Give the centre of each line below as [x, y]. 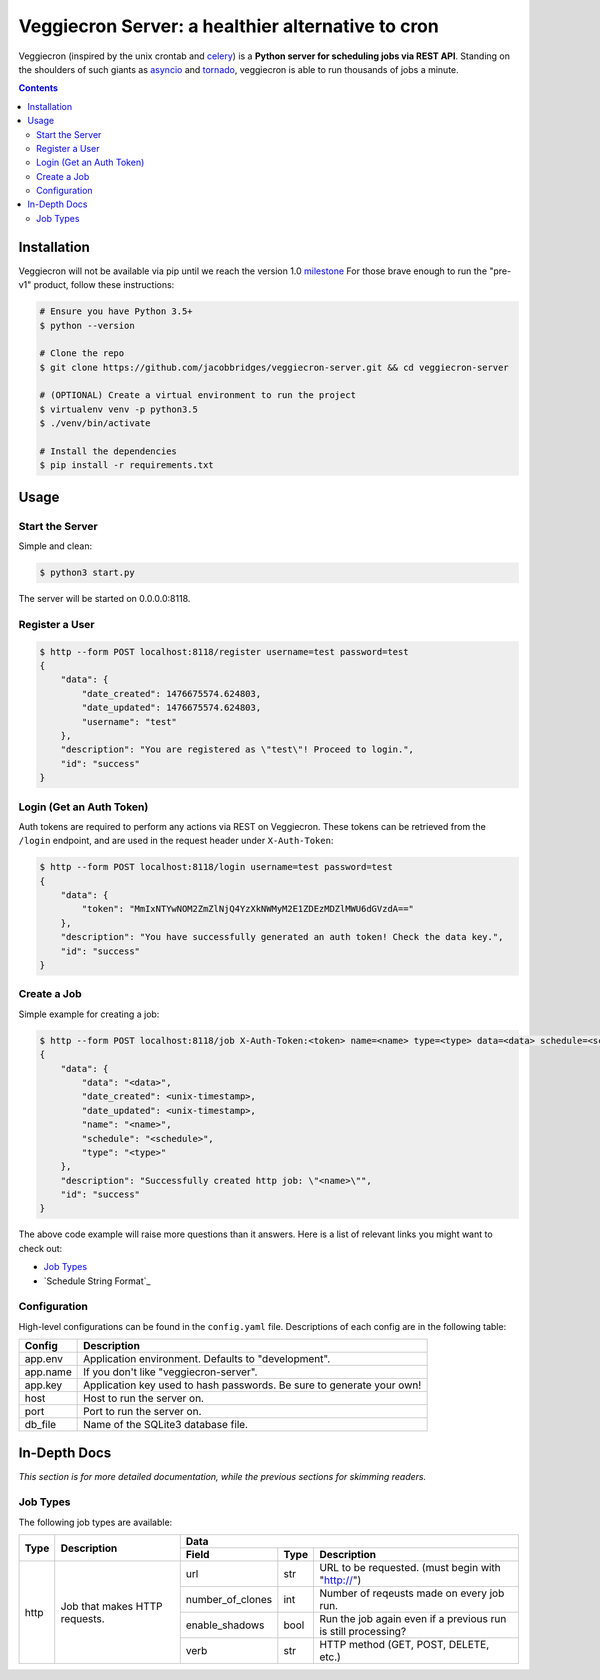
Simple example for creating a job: [89, 1014]
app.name [48, 1372]
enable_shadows [225, 1625]
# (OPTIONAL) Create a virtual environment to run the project [198, 395]
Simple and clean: [55, 546]
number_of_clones [229, 1600]
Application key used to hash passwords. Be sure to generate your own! [252, 1385]
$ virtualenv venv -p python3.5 [119, 409]
